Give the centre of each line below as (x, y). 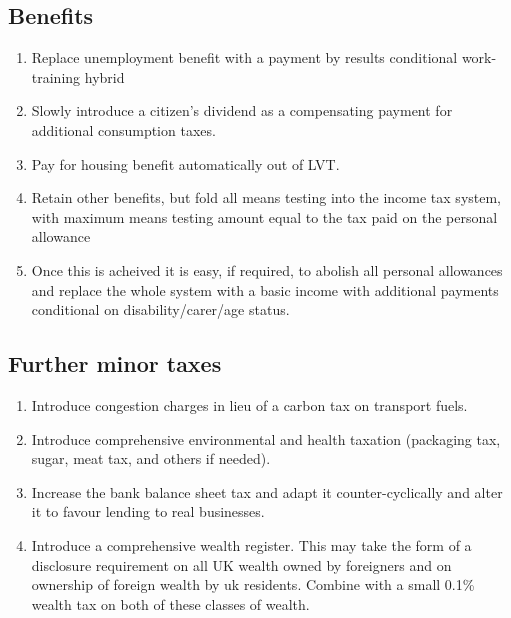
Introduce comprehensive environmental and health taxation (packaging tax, (266, 438)
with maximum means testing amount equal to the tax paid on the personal (264, 216)
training (56, 76)
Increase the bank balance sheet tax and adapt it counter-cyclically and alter (267, 491)
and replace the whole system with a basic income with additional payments (265, 289)
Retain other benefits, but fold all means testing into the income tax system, (266, 197)
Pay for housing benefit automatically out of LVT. (185, 163)
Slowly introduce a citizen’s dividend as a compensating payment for (242, 110)
